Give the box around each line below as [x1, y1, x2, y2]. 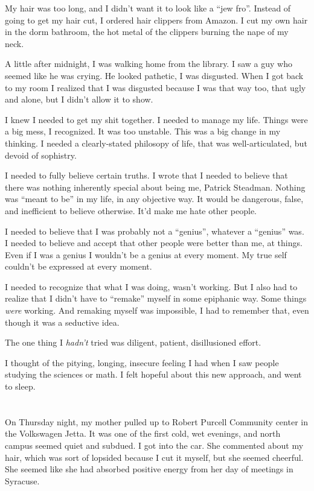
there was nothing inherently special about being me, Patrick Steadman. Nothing [5, 180, 306, 193]
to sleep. [5, 380, 36, 393]
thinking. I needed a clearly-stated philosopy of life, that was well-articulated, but [5, 136, 307, 149]
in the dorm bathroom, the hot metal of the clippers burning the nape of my [5, 25, 289, 38]
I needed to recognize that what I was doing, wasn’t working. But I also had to [5, 280, 298, 293]
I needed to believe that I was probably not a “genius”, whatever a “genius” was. [5, 224, 304, 237]
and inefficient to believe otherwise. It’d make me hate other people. [5, 204, 257, 217]
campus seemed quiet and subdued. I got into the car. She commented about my [5, 439, 304, 451]
